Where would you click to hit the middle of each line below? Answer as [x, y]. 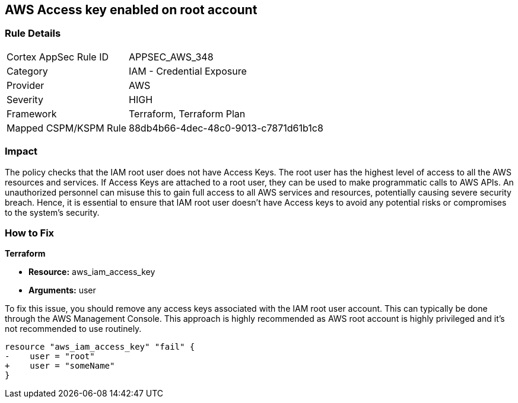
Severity [25, 99]
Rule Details [33, 33]
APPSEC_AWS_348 [171, 57]
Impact [21, 151]
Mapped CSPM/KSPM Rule [67, 128]
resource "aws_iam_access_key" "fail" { [100, 347]
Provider [26, 85]
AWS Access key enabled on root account [131, 10]
